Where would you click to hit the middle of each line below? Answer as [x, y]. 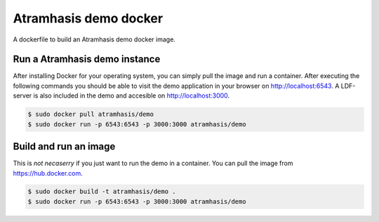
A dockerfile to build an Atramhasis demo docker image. [94, 39]
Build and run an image [64, 146]
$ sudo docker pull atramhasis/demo [91, 115]
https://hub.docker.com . [48, 173]
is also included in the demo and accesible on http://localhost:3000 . [132, 96]
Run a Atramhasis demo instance [87, 59]
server [22, 96]
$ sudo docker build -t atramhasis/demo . [102, 192]
